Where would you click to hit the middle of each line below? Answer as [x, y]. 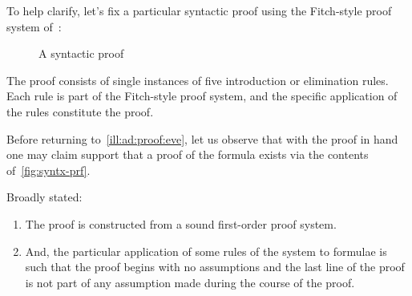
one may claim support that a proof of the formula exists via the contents [188, 154]
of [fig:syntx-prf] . [48, 170]
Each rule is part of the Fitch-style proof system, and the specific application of [202, 96]
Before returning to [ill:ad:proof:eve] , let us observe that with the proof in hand [202, 138]
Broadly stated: [44, 197]
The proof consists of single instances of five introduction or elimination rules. [198, 80]
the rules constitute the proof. [80, 111]
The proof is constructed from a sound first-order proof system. [181, 223]
